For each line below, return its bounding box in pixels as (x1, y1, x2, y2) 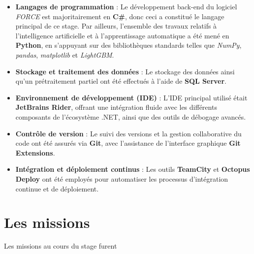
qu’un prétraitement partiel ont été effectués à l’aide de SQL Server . (15, 76, 226, 86)
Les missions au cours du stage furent (4, 241, 117, 251)
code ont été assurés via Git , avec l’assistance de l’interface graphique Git (15, 138, 241, 148)
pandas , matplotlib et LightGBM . (15, 49, 114, 60)
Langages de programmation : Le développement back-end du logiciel (15, 1, 237, 11)
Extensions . (15, 147, 55, 158)
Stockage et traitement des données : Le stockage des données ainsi (15, 66, 235, 76)
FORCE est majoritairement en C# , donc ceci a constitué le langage (15, 11, 224, 21)
